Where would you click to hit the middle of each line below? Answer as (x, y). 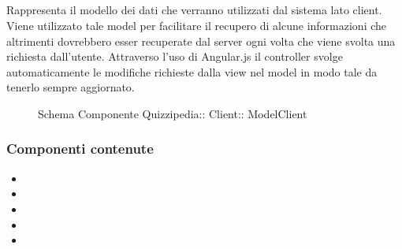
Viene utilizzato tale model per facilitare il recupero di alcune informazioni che (197, 25)
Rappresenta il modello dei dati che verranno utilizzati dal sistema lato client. (194, 10)
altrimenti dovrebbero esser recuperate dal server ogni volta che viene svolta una (201, 41)
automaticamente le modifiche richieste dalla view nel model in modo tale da (192, 71)
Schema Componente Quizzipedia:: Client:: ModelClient (173, 113)
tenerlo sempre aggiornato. (71, 87)
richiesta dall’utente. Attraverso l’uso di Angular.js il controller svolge (175, 56)
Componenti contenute (80, 149)
